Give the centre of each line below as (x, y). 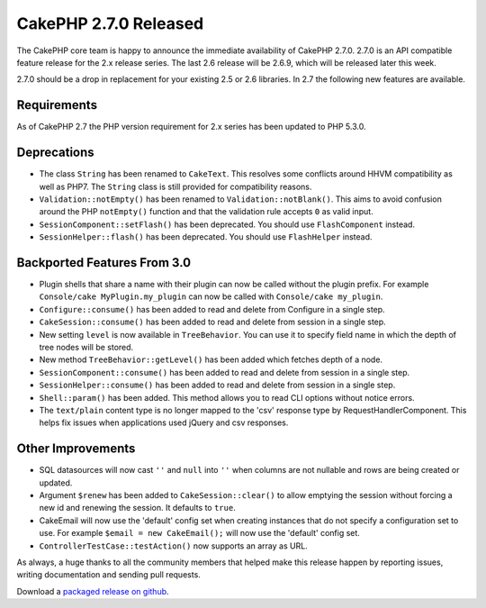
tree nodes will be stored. (86, 347)
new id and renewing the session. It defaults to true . (137, 508)
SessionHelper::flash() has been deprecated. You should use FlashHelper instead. (206, 237)
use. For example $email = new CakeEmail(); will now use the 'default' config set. (199, 533)
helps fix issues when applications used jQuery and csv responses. (164, 422)
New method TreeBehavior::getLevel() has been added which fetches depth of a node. (211, 359)
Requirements (57, 105)
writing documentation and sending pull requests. (109, 575)
